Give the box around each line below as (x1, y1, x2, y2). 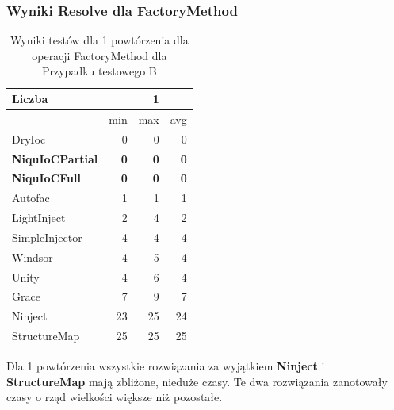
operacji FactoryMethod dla (32, 47, 167, 63)
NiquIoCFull (12, 170, 81, 186)
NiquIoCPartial (12, 150, 98, 167)
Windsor (12, 248, 53, 265)
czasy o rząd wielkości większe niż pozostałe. (6, 389, 223, 405)
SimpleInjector (12, 228, 82, 245)
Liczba (12, 90, 48, 106)
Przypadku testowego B (41, 63, 157, 79)
